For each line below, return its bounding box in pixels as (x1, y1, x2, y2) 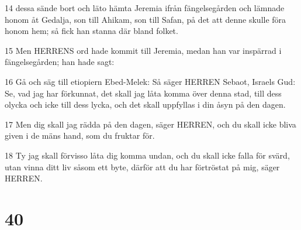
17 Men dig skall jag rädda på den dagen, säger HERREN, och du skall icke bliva (5, 118, 296, 130)
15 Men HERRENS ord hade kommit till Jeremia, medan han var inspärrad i (5, 44, 282, 56)
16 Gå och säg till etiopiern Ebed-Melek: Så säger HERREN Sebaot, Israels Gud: (5, 75, 296, 87)
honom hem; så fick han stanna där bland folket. (5, 25, 178, 37)
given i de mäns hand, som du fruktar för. (5, 129, 155, 142)
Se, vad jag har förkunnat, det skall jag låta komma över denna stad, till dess (5, 87, 282, 99)
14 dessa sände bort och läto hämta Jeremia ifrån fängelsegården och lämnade (5, 2, 285, 13)
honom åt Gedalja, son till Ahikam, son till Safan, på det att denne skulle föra (5, 13, 286, 25)
